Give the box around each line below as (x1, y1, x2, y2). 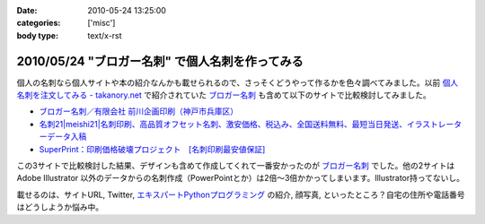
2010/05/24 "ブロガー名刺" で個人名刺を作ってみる (16, 54, 304, 69)
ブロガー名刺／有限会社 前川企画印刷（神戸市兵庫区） (39, 106, 238, 116)
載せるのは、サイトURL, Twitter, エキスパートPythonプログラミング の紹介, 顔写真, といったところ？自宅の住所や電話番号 (16, 189, 465, 200)
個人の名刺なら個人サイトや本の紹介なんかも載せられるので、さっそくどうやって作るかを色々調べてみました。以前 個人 (16, 77, 459, 88)
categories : (16, 18, 61, 29)
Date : (16, 5, 38, 15)
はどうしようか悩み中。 (16, 202, 103, 212)
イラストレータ (406, 118, 463, 129)
